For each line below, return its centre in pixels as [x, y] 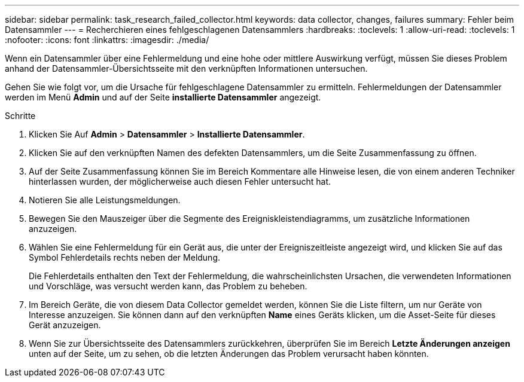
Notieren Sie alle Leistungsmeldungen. [105, 200]
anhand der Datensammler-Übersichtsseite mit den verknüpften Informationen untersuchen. [186, 68]
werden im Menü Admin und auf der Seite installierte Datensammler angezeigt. [163, 97]
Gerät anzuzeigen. [65, 325]
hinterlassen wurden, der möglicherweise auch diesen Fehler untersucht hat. [180, 181]
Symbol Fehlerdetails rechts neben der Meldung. [125, 257]
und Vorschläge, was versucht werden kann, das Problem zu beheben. [168, 286]
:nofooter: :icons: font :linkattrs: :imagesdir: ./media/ [107, 40]
